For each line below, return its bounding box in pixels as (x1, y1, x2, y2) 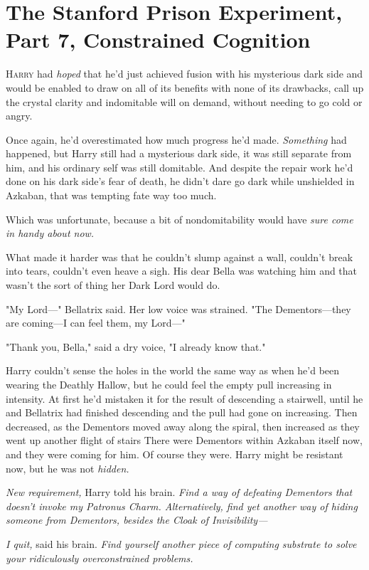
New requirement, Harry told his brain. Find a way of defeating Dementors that (6, 485, 353, 500)
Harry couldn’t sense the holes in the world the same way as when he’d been (6, 363, 340, 378)
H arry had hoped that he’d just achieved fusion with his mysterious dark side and (6, 66, 363, 81)
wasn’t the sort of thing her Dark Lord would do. (6, 278, 220, 292)
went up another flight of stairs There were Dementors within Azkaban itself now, (6, 433, 363, 448)
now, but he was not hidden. (6, 460, 129, 475)
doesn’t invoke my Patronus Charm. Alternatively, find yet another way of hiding (6, 498, 358, 513)
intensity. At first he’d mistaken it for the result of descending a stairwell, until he (6, 391, 363, 406)
